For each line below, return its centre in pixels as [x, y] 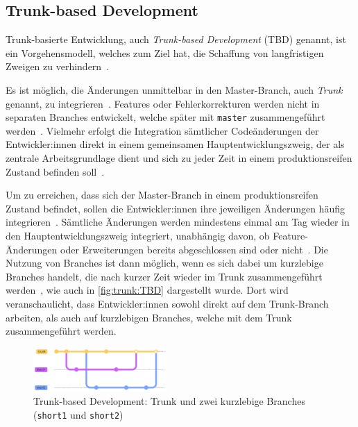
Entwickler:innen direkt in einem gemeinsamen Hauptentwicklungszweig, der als [175, 144]
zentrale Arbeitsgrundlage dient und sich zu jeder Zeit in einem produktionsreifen [179, 158]
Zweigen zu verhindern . [58, 66]
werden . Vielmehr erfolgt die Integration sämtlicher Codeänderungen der [162, 130]
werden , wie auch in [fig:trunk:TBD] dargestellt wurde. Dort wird [147, 290]
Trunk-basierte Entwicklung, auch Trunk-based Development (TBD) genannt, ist [176, 39]
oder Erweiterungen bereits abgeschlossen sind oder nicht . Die [194, 249]
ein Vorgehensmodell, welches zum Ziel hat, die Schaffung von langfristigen [165, 52]
